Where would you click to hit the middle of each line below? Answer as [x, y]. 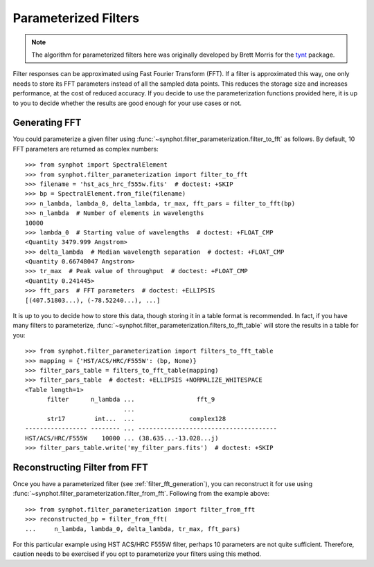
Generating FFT [47, 123]
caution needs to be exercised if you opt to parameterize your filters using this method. [137, 554]
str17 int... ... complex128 [136, 419]
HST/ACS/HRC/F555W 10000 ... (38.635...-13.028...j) [122, 438]
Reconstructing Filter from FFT [81, 467]
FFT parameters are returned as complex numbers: [86, 149]
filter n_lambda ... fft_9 [131, 400]
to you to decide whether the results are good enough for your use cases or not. [127, 103]
